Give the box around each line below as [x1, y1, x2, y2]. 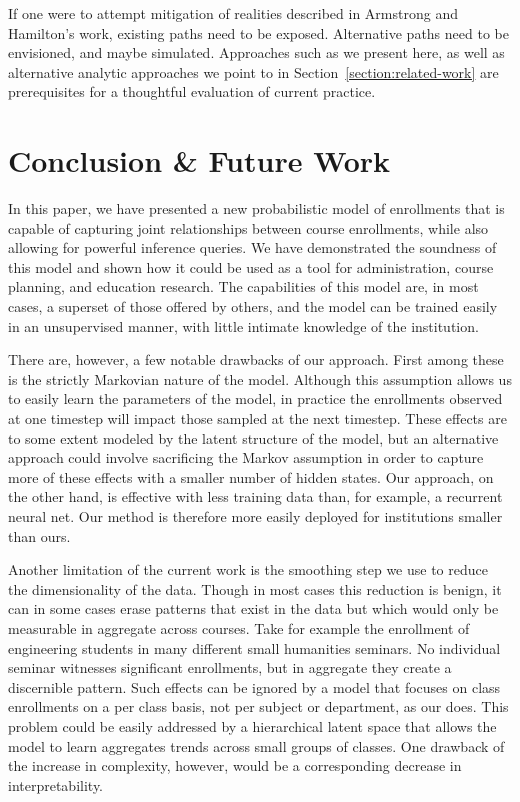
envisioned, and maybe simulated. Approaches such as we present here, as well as [8, 42, 505, 63]
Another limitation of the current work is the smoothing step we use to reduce [8, 559, 488, 580]
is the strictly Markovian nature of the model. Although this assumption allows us [8, 368, 512, 389]
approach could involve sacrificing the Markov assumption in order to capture [8, 447, 484, 468]
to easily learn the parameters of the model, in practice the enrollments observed [8, 388, 503, 409]
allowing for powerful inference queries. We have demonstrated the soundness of [8, 237, 497, 258]
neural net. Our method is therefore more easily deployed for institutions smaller [8, 506, 503, 526]
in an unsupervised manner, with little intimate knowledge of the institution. [8, 315, 479, 336]
